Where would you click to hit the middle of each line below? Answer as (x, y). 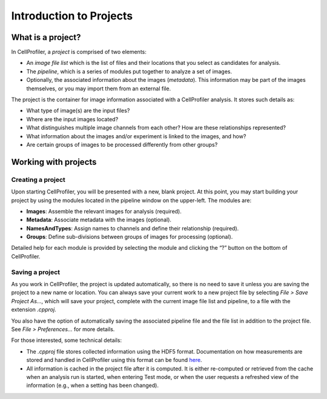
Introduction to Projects (72, 16)
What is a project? (46, 37)
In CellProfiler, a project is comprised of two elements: (79, 52)
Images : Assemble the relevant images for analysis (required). (104, 211)
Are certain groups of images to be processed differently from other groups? (122, 144)
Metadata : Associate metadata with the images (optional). (99, 220)
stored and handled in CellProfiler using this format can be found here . (114, 360)
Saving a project (36, 272)
